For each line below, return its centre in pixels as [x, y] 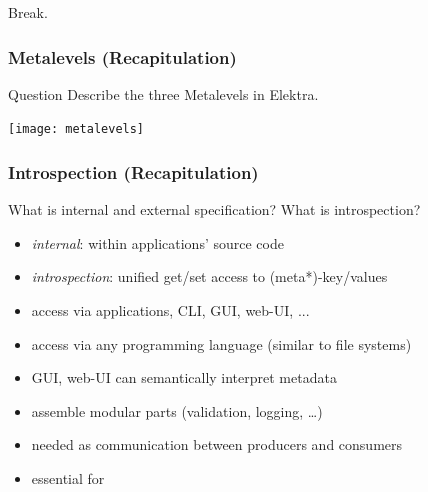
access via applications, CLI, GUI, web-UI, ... [170, 310]
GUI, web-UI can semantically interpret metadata [184, 377]
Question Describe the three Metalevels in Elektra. [163, 93]
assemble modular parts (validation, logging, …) [177, 410]
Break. [28, 12]
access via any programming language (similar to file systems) [221, 343]
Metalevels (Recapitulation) [122, 56]
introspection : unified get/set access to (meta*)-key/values [209, 276]
